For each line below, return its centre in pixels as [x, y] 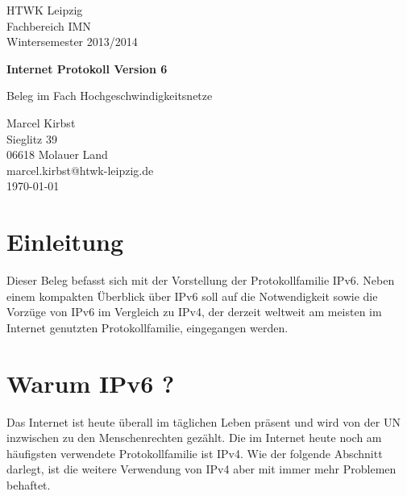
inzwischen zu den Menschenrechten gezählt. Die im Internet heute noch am [194, 438]
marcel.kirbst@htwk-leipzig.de [80, 170]
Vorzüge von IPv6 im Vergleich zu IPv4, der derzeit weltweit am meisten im [194, 312]
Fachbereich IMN [49, 25]
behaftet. [29, 484]
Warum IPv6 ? [91, 383]
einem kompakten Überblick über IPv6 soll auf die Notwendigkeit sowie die [192, 296]
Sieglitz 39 [32, 138]
